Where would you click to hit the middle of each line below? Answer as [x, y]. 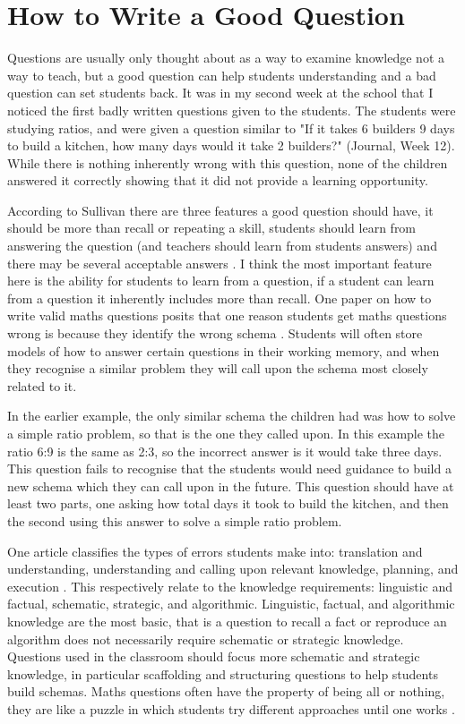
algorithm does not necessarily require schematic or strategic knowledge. [206, 639]
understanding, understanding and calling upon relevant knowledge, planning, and [233, 569]
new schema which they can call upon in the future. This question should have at [231, 486]
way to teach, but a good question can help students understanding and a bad [222, 75]
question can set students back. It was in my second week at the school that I [220, 93]
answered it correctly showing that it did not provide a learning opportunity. [218, 180]
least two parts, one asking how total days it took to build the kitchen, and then [228, 503]
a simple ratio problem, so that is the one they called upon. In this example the [226, 433]
